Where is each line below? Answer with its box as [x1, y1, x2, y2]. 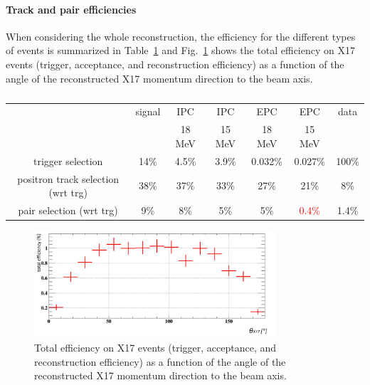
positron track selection [17, 171, 120, 186]
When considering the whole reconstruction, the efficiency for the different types [6, 28, 356, 43]
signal [135, 104, 161, 119]
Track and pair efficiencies [6, 1, 137, 16]
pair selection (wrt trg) [18, 202, 118, 217]
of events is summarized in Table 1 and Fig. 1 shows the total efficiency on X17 [6, 43, 355, 58]
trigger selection [33, 153, 103, 168]
